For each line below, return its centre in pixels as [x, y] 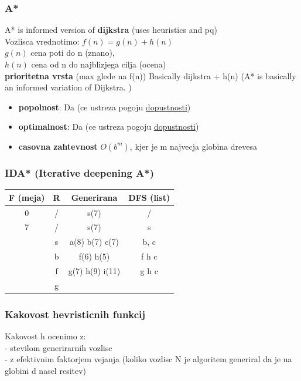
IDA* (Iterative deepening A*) [80, 172]
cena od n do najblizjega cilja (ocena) [99, 64]
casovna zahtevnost [58, 146]
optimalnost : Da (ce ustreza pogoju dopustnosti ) [109, 127]
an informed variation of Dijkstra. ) [68, 87]
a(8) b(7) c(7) [94, 242]
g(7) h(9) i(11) [94, 270]
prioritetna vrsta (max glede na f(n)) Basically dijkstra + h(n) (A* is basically [150, 75]
